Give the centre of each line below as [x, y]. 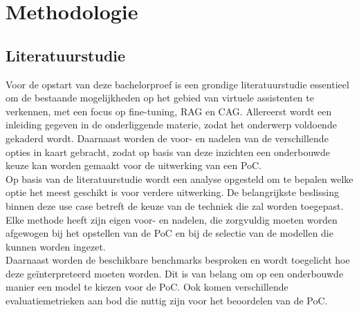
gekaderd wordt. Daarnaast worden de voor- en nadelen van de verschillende [167, 138]
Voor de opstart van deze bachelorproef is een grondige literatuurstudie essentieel [177, 84]
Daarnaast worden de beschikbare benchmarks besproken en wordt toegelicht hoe [178, 260]
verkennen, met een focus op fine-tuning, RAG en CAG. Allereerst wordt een [169, 111]
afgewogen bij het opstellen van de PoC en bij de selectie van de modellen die [169, 233]
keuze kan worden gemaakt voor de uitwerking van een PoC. [134, 165]
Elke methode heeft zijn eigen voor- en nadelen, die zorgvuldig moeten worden [172, 219]
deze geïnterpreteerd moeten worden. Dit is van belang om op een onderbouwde [175, 273]
